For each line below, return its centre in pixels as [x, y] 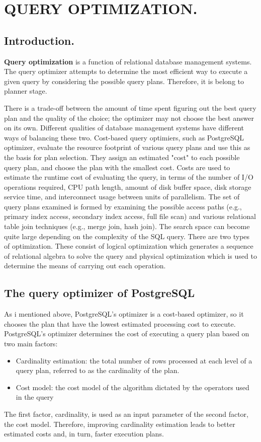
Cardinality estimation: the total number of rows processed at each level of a [134, 360]
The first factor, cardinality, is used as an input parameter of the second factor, [126, 414]
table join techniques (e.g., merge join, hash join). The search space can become [127, 226]
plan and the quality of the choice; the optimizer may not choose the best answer [129, 118]
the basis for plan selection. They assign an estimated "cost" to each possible [122, 157]
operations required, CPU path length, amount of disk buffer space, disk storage [128, 187]
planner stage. [26, 91]
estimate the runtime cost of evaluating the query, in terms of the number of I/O [129, 177]
